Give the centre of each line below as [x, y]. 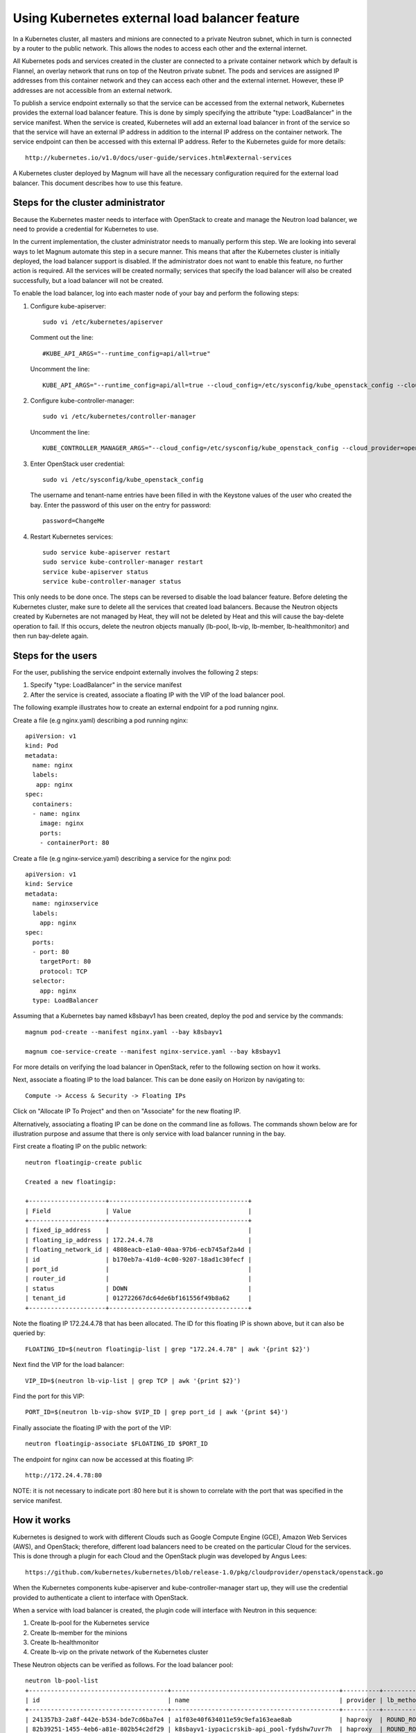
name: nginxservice [65, 904]
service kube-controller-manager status [112, 582]
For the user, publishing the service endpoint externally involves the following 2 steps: [136, 672]
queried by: [29, 1333]
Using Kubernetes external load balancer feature [156, 18]
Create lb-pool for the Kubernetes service [90, 1623]
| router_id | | [139, 1279]
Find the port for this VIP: [49, 1396]
